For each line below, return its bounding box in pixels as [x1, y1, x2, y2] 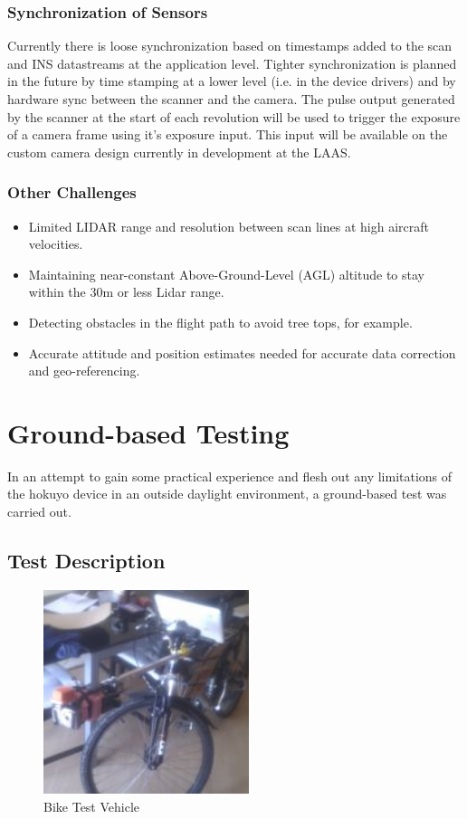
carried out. [7, 502, 71, 521]
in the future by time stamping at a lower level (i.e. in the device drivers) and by [7, 71, 456, 90]
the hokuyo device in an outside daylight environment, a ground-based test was [7, 484, 447, 503]
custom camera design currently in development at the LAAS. [7, 142, 351, 161]
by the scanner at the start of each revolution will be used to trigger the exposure [7, 107, 461, 126]
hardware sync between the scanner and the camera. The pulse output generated [7, 90, 455, 108]
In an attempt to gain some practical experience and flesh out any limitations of [7, 466, 453, 485]
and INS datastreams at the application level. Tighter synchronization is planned [7, 53, 457, 72]
